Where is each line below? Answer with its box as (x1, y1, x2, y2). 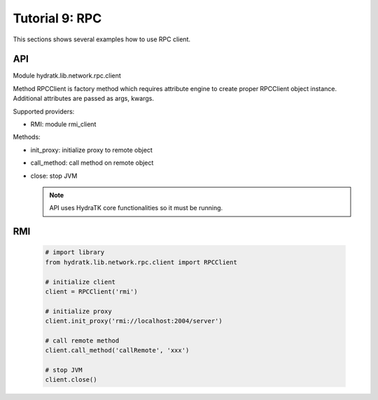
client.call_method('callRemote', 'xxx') (45, 347, 190, 354)
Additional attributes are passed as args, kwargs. (13, 95, 154, 103)
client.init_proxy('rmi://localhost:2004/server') (45, 317, 223, 325)
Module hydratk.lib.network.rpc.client (13, 71, 122, 80)
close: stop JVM (30, 172, 78, 180)
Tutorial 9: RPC (13, 11, 102, 26)
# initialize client (45, 277, 115, 286)
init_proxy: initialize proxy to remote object (30, 146, 153, 154)
